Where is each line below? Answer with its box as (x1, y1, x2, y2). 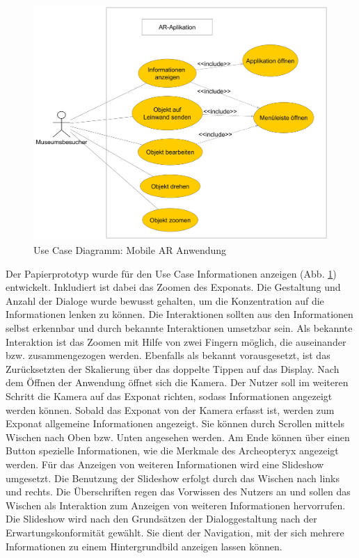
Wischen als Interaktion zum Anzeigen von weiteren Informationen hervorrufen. (6, 497, 346, 512)
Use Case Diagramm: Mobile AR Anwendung (33, 243, 227, 257)
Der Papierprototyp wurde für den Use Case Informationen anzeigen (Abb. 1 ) (6, 266, 337, 280)
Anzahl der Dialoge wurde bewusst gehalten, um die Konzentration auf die (6, 293, 324, 308)
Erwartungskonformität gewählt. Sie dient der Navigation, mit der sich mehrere (6, 525, 344, 539)
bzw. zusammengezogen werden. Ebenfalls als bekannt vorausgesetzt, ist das (6, 348, 330, 362)
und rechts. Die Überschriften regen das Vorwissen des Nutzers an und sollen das (6, 484, 351, 499)
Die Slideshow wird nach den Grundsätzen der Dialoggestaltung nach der (6, 511, 317, 526)
